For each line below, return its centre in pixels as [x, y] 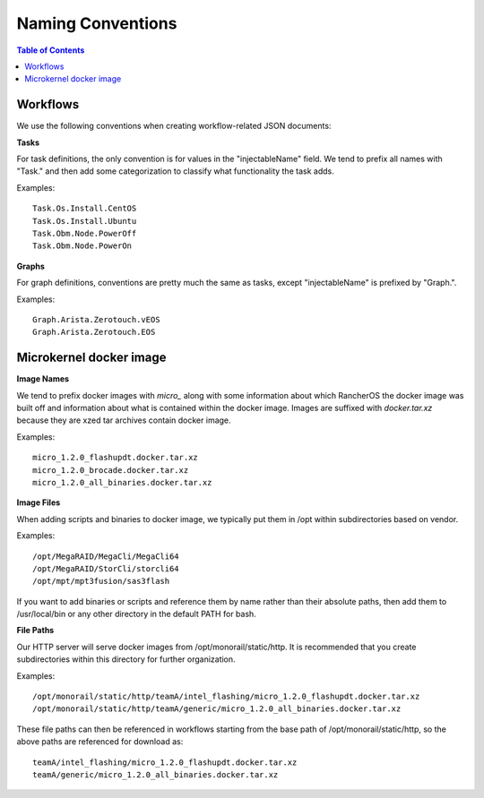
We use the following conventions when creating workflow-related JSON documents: [174, 126]
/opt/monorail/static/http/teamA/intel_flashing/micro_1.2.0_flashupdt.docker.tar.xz [226, 697]
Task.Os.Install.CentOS [85, 209]
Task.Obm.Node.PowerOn [82, 246]
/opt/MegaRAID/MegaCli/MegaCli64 [106, 556]
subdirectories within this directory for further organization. [126, 659]
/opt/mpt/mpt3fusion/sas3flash [101, 581]
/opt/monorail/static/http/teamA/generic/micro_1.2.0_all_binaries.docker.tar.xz [217, 709]
